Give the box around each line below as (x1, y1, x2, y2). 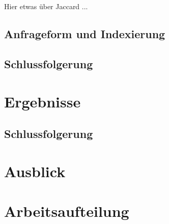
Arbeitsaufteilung (4, 201, 129, 221)
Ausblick (4, 160, 66, 181)
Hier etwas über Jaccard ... (4, 1, 88, 12)
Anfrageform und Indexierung (4, 26, 165, 42)
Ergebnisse (4, 91, 81, 111)
